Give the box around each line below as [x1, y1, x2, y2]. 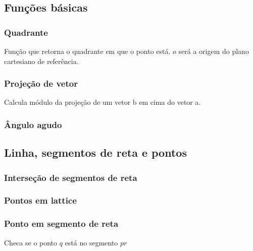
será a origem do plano [178, 46, 249, 56]
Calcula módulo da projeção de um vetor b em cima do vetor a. [4, 97, 201, 107]
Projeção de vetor [4, 77, 78, 90]
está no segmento [65, 237, 118, 247]
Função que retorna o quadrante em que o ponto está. [4, 46, 171, 56]
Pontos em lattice [4, 194, 77, 207]
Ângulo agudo [4, 118, 62, 131]
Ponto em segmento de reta [4, 217, 119, 230]
